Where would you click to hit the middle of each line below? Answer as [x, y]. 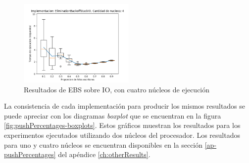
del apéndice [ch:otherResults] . [104, 154]
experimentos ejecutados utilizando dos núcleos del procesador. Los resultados [122, 135]
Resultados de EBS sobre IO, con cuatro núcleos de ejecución [117, 89]
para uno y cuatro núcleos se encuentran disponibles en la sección [103, 144]
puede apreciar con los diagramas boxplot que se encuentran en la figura [113, 115]
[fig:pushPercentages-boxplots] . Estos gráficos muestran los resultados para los [122, 125]
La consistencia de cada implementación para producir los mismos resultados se [125, 106]
